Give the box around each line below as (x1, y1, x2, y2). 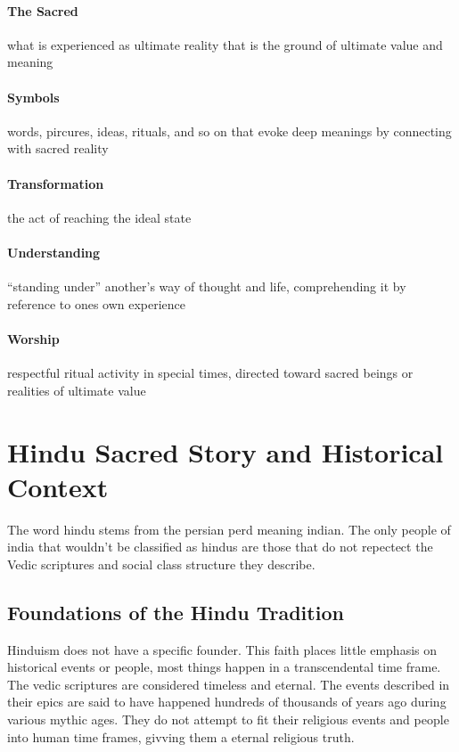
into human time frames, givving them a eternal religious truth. (7, 727, 355, 746)
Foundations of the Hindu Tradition (7, 598, 344, 625)
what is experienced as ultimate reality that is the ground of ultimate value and (7, 35, 443, 53)
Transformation (7, 174, 104, 192)
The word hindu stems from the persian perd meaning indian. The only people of (7, 519, 451, 538)
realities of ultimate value (7, 380, 146, 399)
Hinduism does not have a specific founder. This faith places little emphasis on (7, 640, 438, 658)
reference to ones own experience (7, 294, 186, 313)
